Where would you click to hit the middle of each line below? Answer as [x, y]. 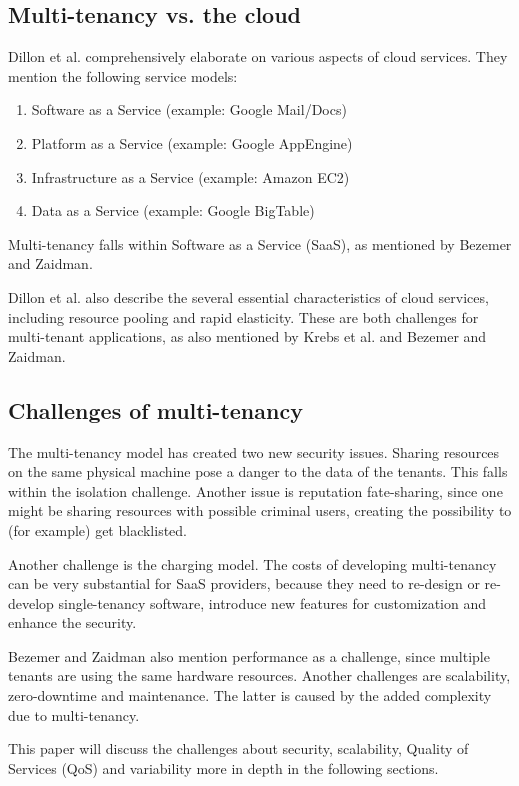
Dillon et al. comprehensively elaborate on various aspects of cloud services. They [258, 56]
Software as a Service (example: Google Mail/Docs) [189, 109]
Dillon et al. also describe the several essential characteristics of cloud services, [248, 296]
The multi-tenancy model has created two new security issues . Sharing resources [254, 451]
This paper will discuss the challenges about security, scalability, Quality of [238, 748]
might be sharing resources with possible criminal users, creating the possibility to [260, 510]
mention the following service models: [123, 75]
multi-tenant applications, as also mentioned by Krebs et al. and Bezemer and [247, 336]
